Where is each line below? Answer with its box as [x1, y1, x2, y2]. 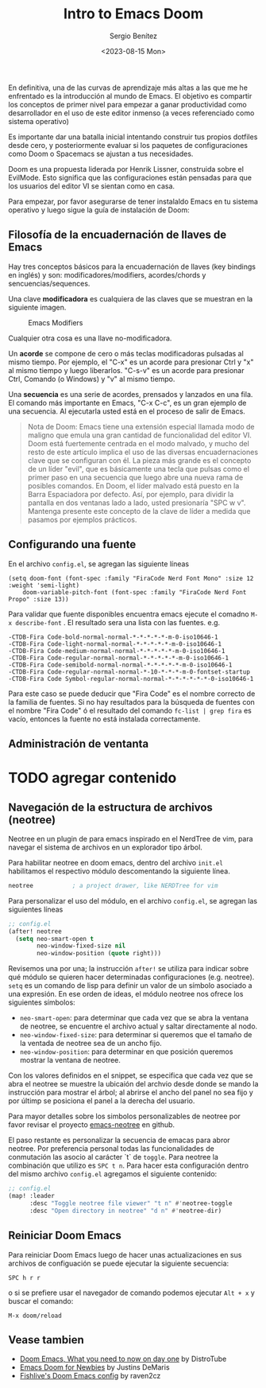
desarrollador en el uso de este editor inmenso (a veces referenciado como [8, 108, 255, 118]
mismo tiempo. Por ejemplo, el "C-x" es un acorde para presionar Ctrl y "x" [8, 357, 254, 367]
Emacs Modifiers [28, 317, 83, 327]
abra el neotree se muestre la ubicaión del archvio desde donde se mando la [8, 1079, 259, 1089]
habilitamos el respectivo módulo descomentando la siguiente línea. [8, 866, 230, 876]
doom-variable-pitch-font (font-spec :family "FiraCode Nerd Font [22, 588, 247, 597]
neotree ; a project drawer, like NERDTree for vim [8, 881, 218, 889]
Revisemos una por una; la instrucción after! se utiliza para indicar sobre [8, 964, 249, 974]
